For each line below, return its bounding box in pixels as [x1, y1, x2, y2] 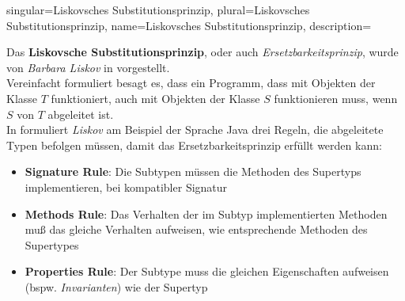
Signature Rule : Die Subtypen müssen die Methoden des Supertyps [25, 163, 361, 180]
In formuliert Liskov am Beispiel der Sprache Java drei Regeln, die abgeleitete [6, 121, 384, 138]
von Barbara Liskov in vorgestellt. [6, 59, 170, 75]
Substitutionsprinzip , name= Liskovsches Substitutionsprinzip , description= [6, 17, 372, 33]
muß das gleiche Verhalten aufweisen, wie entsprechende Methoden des [25, 221, 368, 238]
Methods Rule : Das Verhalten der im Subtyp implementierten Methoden [25, 205, 388, 222]
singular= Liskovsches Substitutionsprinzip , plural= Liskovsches [6, 2, 310, 17]
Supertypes [25, 236, 79, 253]
